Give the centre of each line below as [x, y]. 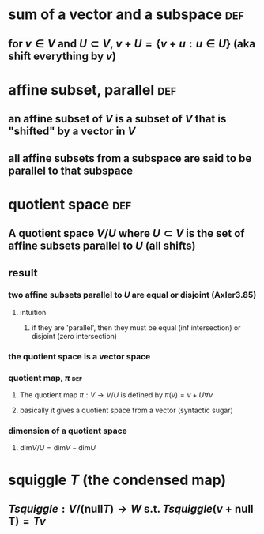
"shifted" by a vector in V [72, 132]
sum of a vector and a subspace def [126, 15]
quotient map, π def [45, 378]
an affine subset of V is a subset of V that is [117, 119]
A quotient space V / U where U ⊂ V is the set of [126, 233]
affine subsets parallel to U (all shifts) [102, 246]
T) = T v [27, 521]
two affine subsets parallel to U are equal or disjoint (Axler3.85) [132, 295]
